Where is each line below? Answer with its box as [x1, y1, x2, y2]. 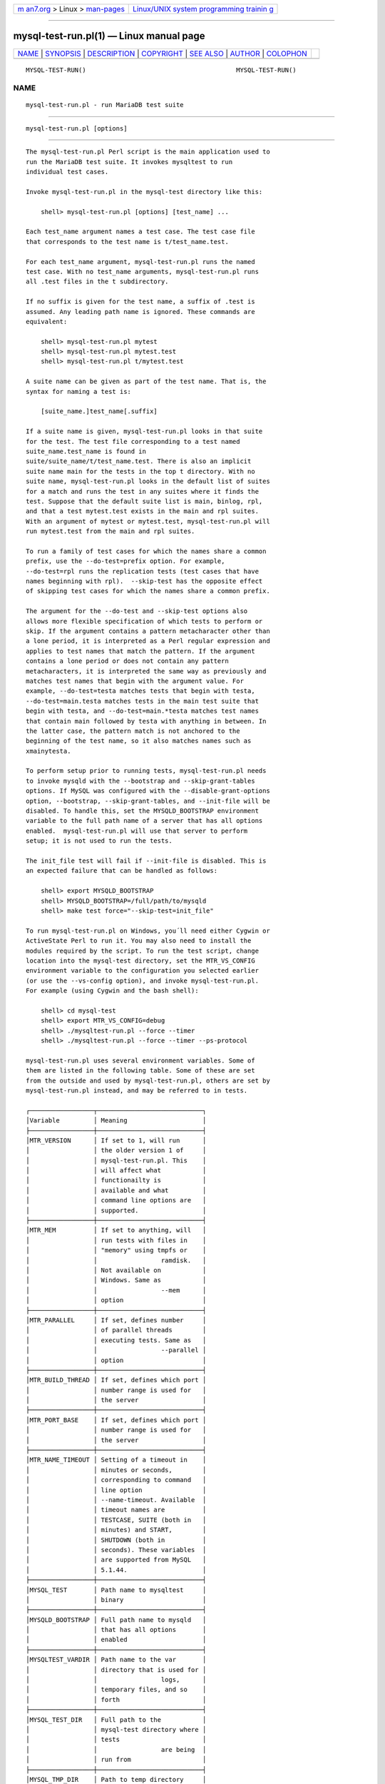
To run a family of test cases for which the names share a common [26, 547, 267, 555]
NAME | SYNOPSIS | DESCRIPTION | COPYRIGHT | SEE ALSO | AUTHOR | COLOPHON [17, 49, 308, 59]
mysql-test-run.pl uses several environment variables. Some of [26, 1056, 256, 1065]
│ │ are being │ [26, 1745, 207, 1753]
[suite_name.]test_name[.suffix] [40, 407, 158, 415]
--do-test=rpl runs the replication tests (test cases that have [26, 567, 260, 575]
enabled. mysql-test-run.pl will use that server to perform [26, 826, 248, 835]
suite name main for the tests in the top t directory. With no [26, 467, 256, 475]
